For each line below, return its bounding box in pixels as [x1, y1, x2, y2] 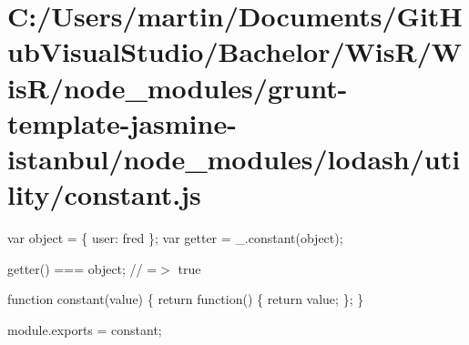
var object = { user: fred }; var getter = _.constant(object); [7, 228, 343, 248]
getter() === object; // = [7, 259, 158, 278]
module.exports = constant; [7, 320, 162, 339]
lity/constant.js [7, 176, 201, 213]
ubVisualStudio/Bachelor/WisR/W [7, 33, 463, 70]
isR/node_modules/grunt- [7, 68, 348, 106]
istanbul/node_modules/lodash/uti [7, 139, 461, 177]
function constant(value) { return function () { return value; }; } [7, 289, 364, 309]
